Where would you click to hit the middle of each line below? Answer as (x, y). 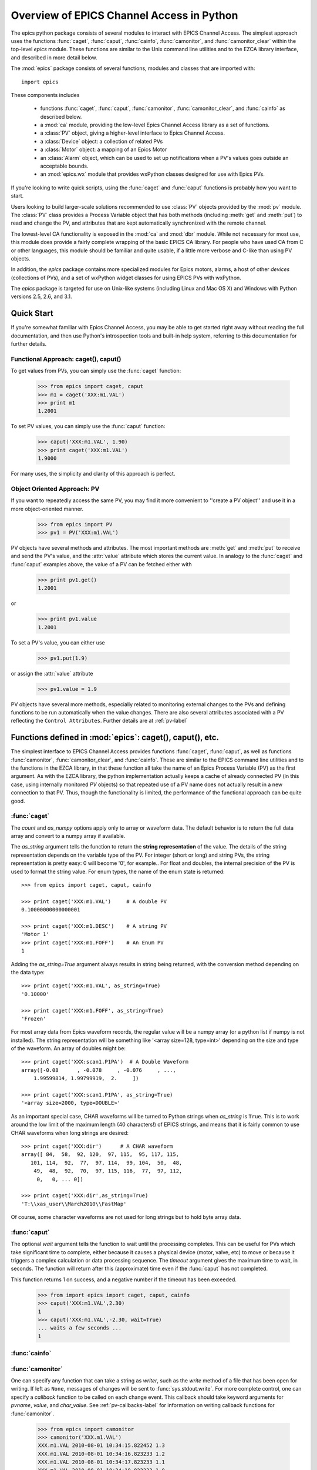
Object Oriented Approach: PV (55, 489)
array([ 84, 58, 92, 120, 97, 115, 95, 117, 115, (100, 1155)
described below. (61, 116)
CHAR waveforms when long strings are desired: (70, 1132)
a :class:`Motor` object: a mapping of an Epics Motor (104, 149)
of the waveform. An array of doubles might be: (68, 1048)
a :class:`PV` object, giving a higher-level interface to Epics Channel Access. (133, 133)
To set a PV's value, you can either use (58, 642)
